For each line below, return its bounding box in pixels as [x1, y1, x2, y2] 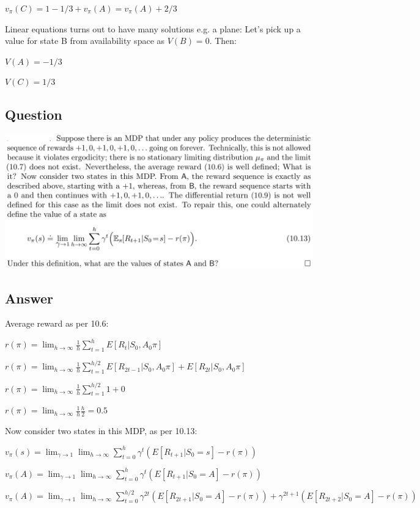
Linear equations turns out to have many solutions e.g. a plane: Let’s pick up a [5, 22, 301, 35]
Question [5, 105, 62, 124]
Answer [5, 288, 54, 307]
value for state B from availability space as [5, 34, 165, 47]
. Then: [209, 34, 237, 47]
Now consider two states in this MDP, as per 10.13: [5, 424, 197, 437]
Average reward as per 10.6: [5, 317, 109, 330]
